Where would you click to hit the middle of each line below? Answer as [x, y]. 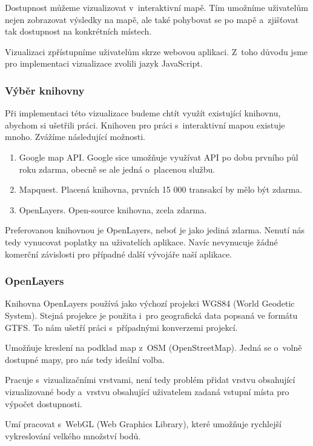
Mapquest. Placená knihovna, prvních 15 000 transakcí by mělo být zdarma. [160, 189]
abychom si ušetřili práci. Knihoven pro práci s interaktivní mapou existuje [145, 125]
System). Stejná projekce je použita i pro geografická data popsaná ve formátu [151, 315]
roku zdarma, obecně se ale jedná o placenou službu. [117, 169]
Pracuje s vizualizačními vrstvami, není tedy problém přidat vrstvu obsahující [150, 380]
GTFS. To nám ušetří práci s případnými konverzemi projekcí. [121, 327]
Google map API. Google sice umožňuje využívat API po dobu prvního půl [159, 157]
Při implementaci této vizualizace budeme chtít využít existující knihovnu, [143, 113]
